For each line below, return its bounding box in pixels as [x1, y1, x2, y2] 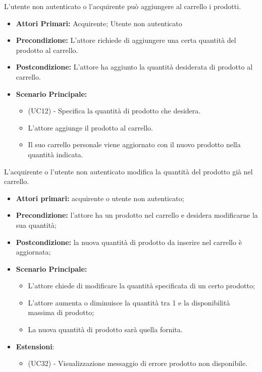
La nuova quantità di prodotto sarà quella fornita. [28, 324, 183, 335]
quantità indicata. [28, 149, 83, 159]
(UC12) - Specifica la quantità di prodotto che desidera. [28, 105, 201, 116]
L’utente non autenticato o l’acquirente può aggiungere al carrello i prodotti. [4, 1, 241, 11]
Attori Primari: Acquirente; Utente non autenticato [16, 18, 182, 28]
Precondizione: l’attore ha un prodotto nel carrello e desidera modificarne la [16, 210, 258, 220]
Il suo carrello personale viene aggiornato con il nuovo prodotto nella [28, 139, 241, 150]
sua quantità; [16, 219, 57, 230]
